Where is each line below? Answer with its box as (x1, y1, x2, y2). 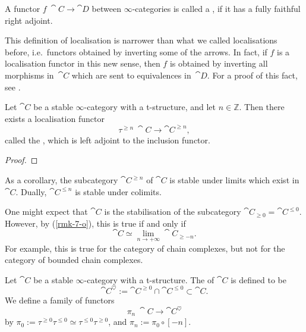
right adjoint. (5, 14, 53, 26)
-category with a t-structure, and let (84, 101, 216, 113)
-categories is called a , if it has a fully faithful (132, 2, 301, 14)
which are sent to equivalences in (71, 68, 191, 81)
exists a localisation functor (5, 112, 105, 124)
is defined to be (231, 273, 286, 286)
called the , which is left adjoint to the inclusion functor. (5, 133, 210, 146)
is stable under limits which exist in (169, 174, 299, 186)
